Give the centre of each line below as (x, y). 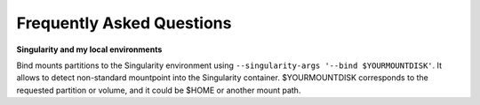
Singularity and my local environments (89, 49)
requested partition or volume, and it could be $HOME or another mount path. (159, 90)
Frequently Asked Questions (124, 23)
